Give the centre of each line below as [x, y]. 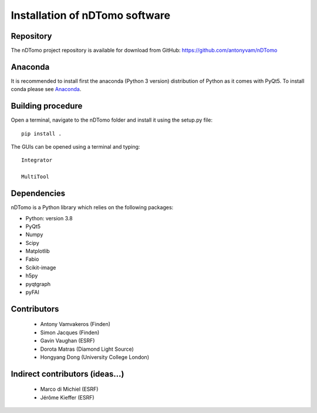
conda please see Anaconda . [46, 89]
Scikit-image [41, 267]
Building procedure [47, 106]
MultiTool [35, 177]
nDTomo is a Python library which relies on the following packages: [92, 207]
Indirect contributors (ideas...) [68, 374]
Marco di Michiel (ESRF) [69, 389]
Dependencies [38, 194]
